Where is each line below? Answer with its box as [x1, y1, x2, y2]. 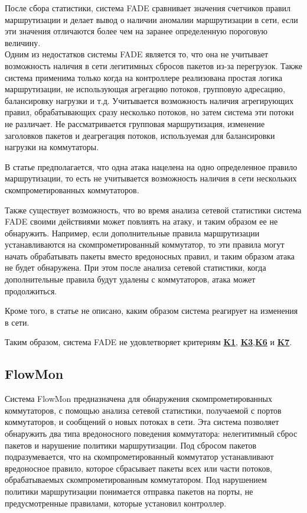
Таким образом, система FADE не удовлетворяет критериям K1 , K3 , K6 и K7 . [5, 336, 292, 348]
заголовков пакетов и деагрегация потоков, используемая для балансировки [5, 129, 275, 141]
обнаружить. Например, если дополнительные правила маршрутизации [5, 226, 260, 239]
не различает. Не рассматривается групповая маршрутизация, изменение [5, 117, 265, 129]
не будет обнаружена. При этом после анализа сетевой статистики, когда [5, 261, 266, 274]
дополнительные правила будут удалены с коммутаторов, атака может [5, 273, 256, 285]
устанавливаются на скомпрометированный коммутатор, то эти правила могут [5, 238, 285, 251]
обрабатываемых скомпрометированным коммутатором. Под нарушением [5, 473, 267, 486]
